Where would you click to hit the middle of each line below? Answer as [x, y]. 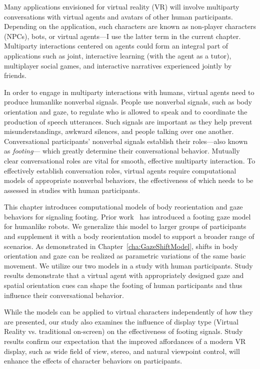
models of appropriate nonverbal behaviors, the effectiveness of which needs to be [129, 180]
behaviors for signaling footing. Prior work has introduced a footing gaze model [127, 216]
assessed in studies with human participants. [72, 190]
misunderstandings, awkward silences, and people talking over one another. [119, 131]
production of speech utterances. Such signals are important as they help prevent [128, 121]
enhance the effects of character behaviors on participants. [93, 361]
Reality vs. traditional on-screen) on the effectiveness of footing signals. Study [123, 331]
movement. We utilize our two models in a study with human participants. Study [128, 265]
